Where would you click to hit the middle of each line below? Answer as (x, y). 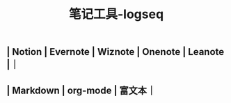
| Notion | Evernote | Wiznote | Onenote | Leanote (115, 52)
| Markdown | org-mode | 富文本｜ (81, 90)
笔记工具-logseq (116, 14)
